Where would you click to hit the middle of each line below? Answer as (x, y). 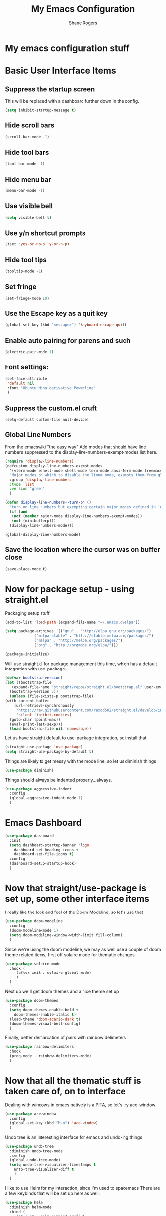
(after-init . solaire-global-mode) (54, 973)
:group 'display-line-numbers (41, 480)
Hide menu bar (28, 179)
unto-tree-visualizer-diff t (44, 1169)
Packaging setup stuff (28, 613)
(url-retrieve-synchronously (44, 706)
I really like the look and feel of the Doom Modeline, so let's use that (74, 912)
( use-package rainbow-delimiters (40, 1047)
